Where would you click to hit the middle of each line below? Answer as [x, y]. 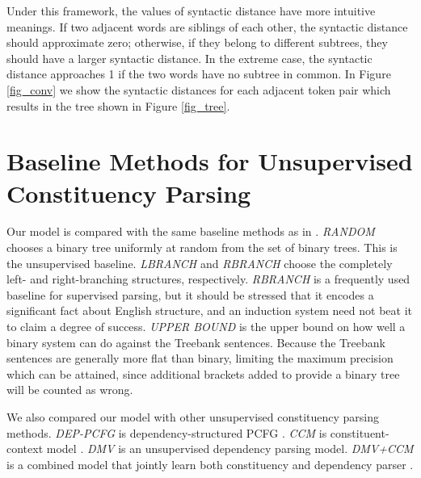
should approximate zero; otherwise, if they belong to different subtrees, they [197, 42]
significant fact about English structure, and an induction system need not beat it [209, 310]
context [25, 449]
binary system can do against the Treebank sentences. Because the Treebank [196, 342]
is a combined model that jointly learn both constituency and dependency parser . [210, 464]
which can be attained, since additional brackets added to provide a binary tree [203, 373]
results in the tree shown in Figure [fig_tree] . [118, 105]
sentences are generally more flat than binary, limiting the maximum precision [200, 358]
